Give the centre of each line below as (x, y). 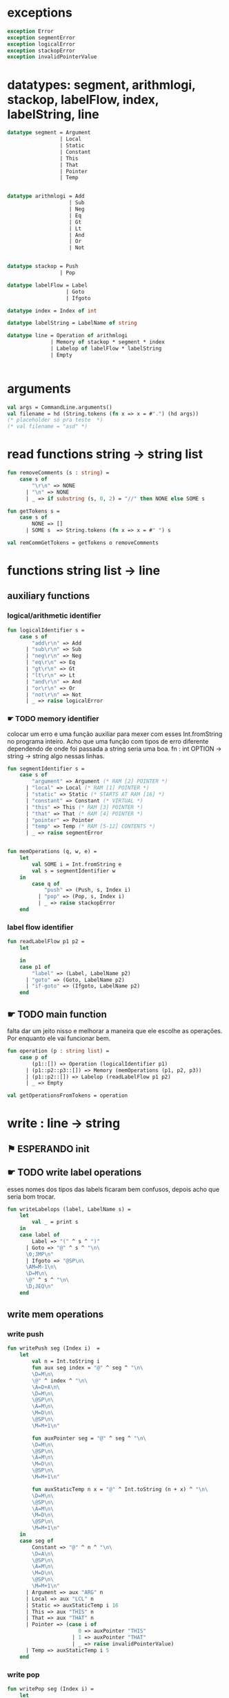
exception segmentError (41, 37)
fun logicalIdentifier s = (46, 630)
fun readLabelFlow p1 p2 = (46, 942)
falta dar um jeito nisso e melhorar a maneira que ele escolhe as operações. (115, 1031)
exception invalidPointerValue (52, 57)
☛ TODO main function (57, 1014)
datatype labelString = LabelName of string (72, 323)
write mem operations (56, 1315)
